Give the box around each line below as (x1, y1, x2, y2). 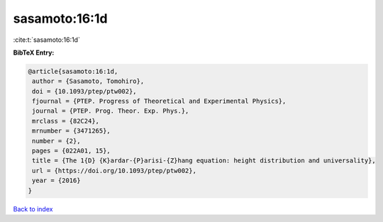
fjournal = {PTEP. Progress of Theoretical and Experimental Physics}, (32, 97, 287, 106)
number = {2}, (32, 137, 81, 145)
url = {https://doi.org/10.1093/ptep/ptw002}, (32, 167, 196, 174)
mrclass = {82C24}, (32, 117, 99, 125)
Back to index (13, 204, 53, 213)
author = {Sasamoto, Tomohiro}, (32, 77, 145, 85)
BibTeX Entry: (13, 48, 55, 57)
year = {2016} (32, 177, 81, 184)
